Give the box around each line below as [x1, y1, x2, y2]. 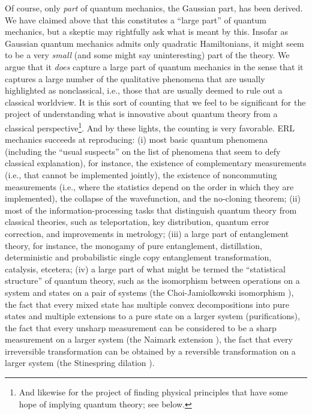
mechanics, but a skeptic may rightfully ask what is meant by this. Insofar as [5, 25, 288, 38]
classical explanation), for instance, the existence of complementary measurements [5, 157, 307, 169]
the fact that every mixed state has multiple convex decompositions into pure [5, 298, 290, 310]
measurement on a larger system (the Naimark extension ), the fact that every [5, 333, 293, 346]
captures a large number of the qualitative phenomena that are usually [5, 72, 265, 85]
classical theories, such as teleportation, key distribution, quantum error [5, 215, 269, 228]
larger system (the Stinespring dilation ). [5, 356, 155, 369]
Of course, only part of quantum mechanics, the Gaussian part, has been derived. [5, 2, 303, 14]
